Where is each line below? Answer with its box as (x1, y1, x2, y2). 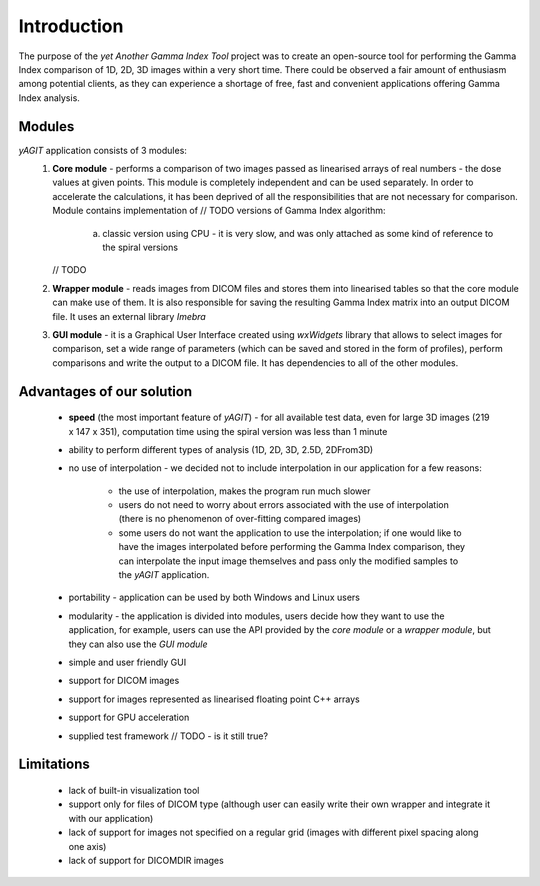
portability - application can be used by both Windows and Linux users (68, 591, 360, 604)
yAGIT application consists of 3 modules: (18, 144, 187, 156)
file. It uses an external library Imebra (52, 310, 207, 322)
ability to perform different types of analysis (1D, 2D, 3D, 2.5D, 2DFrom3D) (68, 443, 374, 455)
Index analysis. (18, 91, 80, 104)
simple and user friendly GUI (68, 656, 187, 668)
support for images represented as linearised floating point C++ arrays (68, 693, 360, 705)
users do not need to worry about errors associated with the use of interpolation (118, 499, 449, 511)
